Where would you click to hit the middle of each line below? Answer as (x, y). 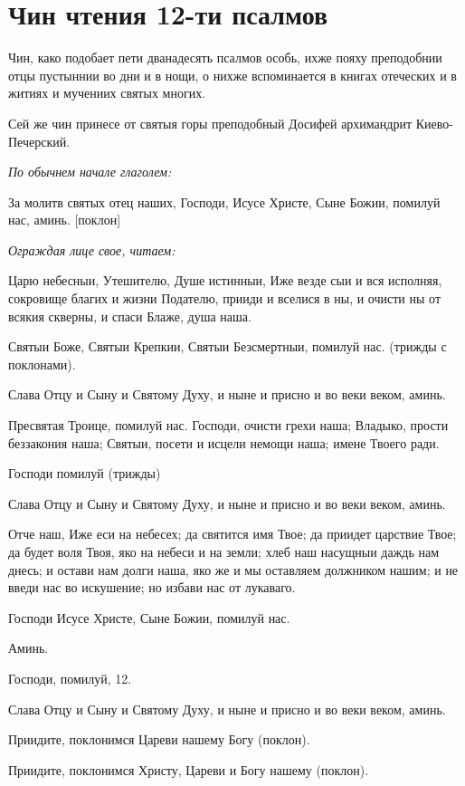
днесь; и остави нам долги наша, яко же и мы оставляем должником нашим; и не (233, 569)
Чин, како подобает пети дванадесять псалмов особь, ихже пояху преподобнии (225, 58)
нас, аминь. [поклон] (65, 220)
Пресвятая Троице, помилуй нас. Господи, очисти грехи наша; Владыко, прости (228, 425)
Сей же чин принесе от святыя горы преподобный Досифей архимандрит (210, 123)
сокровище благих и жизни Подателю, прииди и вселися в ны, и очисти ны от (225, 298)
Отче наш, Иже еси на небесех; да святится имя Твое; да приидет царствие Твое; (232, 534)
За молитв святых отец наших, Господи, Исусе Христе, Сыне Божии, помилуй (224, 201)
